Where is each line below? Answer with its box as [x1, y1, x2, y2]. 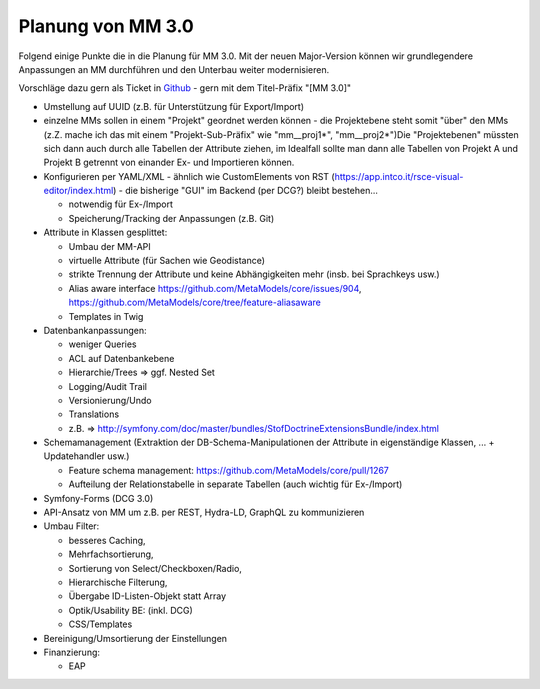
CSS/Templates [68, 618, 133, 630]
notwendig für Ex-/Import [68, 198, 174, 210]
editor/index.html [43, 185, 114, 197]
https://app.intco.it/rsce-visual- [334, 170, 464, 182]
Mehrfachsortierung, [68, 548, 154, 560]
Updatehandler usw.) [43, 450, 130, 462]
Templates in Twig [68, 310, 144, 322]
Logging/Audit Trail [68, 380, 148, 392]
